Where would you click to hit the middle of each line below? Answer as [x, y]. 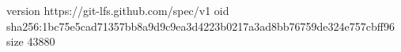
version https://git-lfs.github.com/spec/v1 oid [118, 10]
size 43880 [31, 41]
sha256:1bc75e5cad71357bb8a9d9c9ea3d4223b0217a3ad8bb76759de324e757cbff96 [200, 26]
